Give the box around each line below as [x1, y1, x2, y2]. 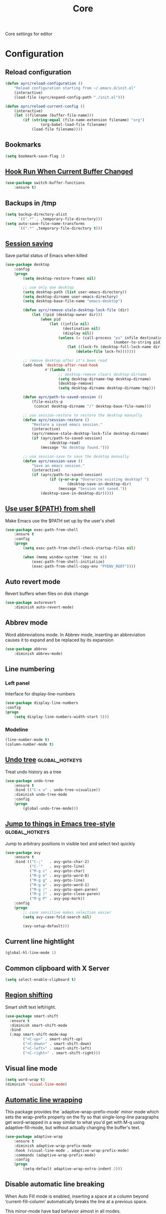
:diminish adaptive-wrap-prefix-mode [14, 1143, 92, 1148]
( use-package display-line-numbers [5, 700, 79, 706]
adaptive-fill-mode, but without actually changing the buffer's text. [5, 1125, 141, 1131]
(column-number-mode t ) [5, 741, 54, 747]
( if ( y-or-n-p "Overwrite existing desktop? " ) [49, 477, 149, 482]
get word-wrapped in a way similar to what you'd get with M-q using [5, 1119, 145, 1125]
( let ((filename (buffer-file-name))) [14, 113, 94, 118]
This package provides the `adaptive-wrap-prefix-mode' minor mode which [5, 1109, 159, 1115]
